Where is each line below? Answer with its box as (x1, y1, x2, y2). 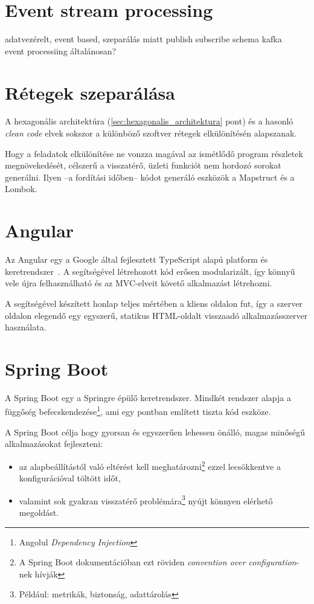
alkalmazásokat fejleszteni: (5, 437, 103, 450)
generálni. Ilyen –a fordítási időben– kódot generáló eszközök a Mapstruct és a (5, 170, 295, 183)
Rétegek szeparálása (5, 80, 175, 104)
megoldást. (19, 506, 59, 518)
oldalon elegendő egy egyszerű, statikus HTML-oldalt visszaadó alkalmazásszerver (5, 309, 308, 321)
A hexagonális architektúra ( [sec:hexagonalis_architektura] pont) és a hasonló (5, 115, 293, 127)
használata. (5, 321, 46, 333)
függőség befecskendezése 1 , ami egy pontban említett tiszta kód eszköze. (5, 403, 271, 418)
